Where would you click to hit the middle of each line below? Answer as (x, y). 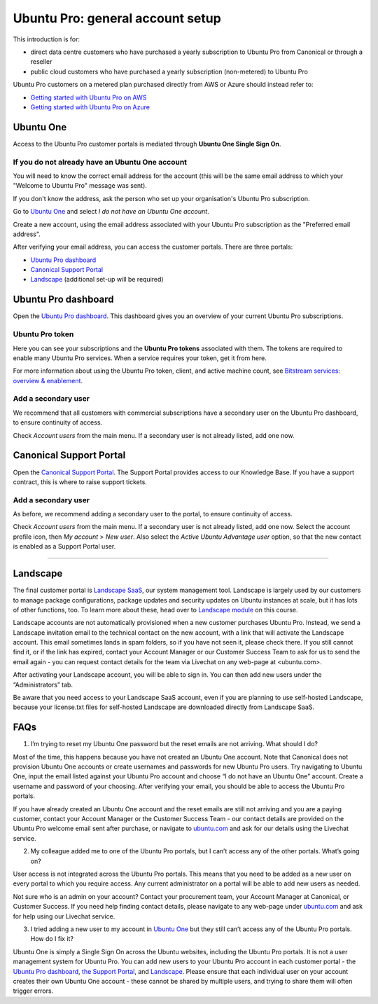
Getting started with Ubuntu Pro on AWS (89, 97)
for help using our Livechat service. (64, 916)
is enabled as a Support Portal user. (64, 546)
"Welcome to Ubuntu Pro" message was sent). (80, 186)
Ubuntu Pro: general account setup (117, 18)
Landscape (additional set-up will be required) (97, 280)
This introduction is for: (47, 39)
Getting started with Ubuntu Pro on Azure (90, 107)
